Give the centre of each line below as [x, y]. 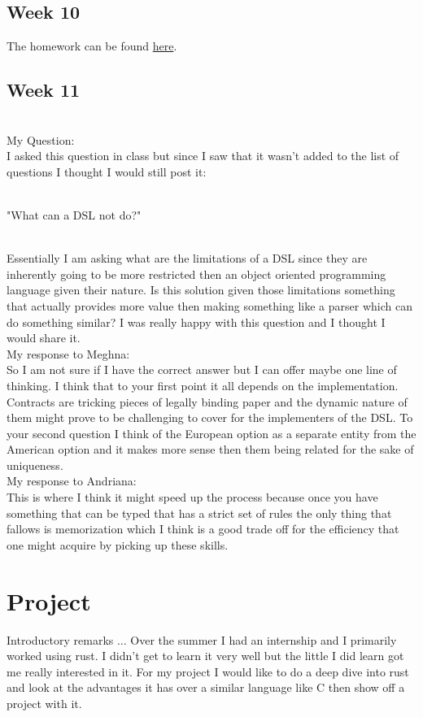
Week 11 [44, 90]
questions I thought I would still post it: [107, 171]
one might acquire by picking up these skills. [118, 544]
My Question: [41, 139]
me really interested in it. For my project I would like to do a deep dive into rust [208, 671]
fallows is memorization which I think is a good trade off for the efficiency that [203, 529]
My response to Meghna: [68, 353]
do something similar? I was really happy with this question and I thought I [196, 322]
